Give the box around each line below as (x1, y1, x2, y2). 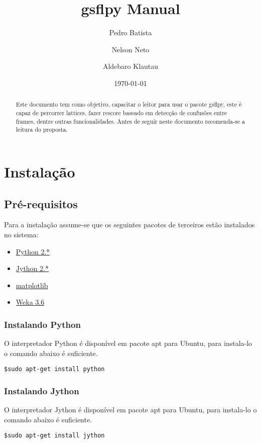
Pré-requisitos (4, 196, 78, 211)
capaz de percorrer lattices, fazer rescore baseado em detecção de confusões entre (16, 108, 227, 117)
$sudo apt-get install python (4, 366, 105, 373)
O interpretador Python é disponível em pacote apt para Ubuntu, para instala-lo (4, 338, 252, 348)
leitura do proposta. (16, 125, 68, 134)
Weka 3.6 (16, 297, 45, 307)
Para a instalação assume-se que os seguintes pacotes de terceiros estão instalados (4, 219, 255, 230)
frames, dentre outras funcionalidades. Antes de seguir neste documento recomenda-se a (16, 117, 245, 125)
